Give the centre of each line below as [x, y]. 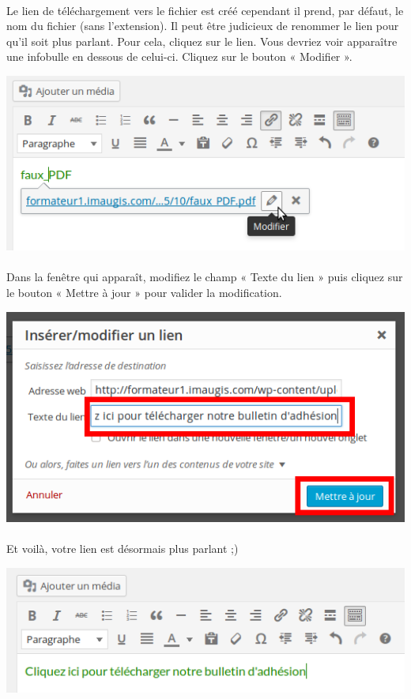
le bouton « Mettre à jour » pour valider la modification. [144, 292]
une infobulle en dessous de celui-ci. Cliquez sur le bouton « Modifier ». [179, 56]
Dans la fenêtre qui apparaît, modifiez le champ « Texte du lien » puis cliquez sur [205, 277]
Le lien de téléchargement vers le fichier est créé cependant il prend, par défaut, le [205, 10]
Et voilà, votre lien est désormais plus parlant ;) [123, 549]
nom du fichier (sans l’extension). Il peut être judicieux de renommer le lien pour [203, 26]
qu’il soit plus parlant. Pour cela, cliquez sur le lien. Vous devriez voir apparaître [202, 41]
